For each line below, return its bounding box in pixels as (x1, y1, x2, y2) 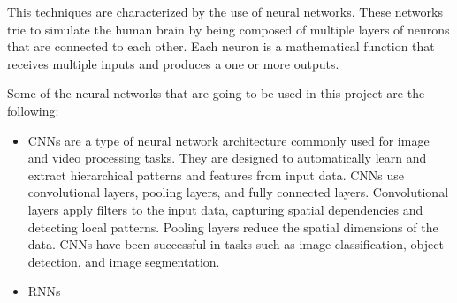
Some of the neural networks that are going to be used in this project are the (7, 84, 425, 102)
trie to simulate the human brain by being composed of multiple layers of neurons (7, 19, 450, 38)
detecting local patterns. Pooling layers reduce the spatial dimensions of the (27, 217, 438, 236)
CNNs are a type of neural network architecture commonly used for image (27, 131, 430, 149)
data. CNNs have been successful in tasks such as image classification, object (27, 235, 444, 254)
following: (7, 101, 59, 119)
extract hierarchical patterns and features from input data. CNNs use (27, 165, 405, 184)
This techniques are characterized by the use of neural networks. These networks (7, 3, 443, 20)
